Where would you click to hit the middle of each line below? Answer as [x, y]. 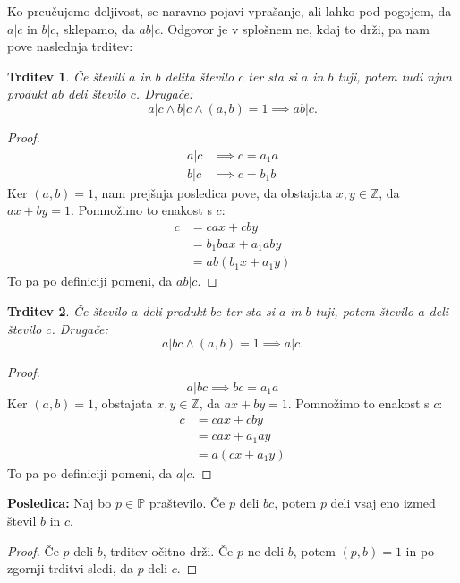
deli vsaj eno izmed [383, 503]
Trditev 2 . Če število [67, 310]
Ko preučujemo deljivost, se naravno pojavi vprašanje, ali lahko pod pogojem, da [230, 11]
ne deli [266, 550]
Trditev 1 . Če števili [66, 76]
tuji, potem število [365, 310]
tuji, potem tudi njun [395, 76]
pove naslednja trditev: [70, 46]
